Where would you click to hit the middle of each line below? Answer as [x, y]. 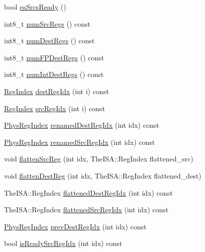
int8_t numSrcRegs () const [47, 23]
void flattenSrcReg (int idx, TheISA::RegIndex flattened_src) [99, 159]
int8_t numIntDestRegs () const [54, 74]
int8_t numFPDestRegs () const [54, 57]
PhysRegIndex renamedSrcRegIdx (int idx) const [80, 142]
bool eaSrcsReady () [35, 7]
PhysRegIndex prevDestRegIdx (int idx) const [75, 226]
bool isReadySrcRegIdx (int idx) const [63, 243]
